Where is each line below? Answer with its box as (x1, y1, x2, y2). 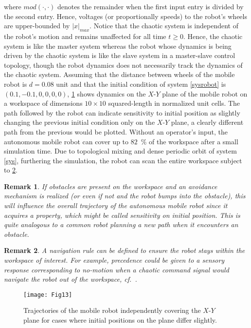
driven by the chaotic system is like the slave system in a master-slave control (4, 50, 235, 60)
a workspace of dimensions (4, 98, 83, 108)
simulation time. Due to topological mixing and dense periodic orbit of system (4, 146, 237, 156)
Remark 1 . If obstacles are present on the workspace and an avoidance (4, 181, 217, 191)
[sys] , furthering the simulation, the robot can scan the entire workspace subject (4, 155, 242, 165)
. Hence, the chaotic (183, 31, 243, 41)
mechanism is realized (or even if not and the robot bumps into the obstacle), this (4, 191, 246, 201)
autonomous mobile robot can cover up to (4, 136, 129, 146)
